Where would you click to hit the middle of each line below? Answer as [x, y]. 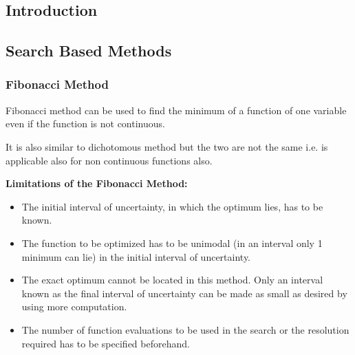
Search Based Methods [89, 51]
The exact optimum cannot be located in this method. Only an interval [172, 280]
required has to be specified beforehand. [106, 343]
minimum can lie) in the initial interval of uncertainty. [136, 256]
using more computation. [74, 306]
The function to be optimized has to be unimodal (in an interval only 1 [172, 243]
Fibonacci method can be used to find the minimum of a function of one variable [176, 110]
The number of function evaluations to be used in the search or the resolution [185, 329]
